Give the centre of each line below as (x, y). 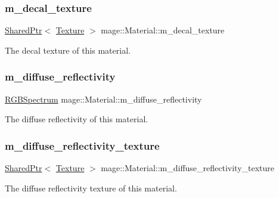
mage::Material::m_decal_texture (163, 30)
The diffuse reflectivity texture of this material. (91, 188)
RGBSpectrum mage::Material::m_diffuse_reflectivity (103, 99)
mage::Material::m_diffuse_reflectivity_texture (188, 168)
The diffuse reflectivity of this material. (77, 119)
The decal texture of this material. (68, 50)
